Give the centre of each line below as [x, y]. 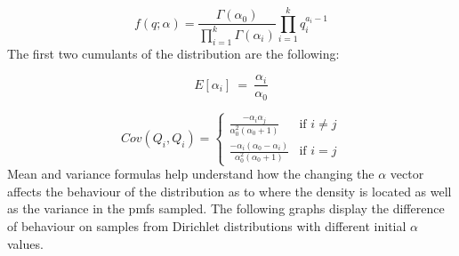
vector [407, 174]
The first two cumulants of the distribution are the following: [173, 53]
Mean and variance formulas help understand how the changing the [191, 174]
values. [25, 243]
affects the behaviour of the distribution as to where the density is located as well [229, 191]
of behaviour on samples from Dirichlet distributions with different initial [207, 226]
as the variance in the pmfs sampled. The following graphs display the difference [226, 208]
